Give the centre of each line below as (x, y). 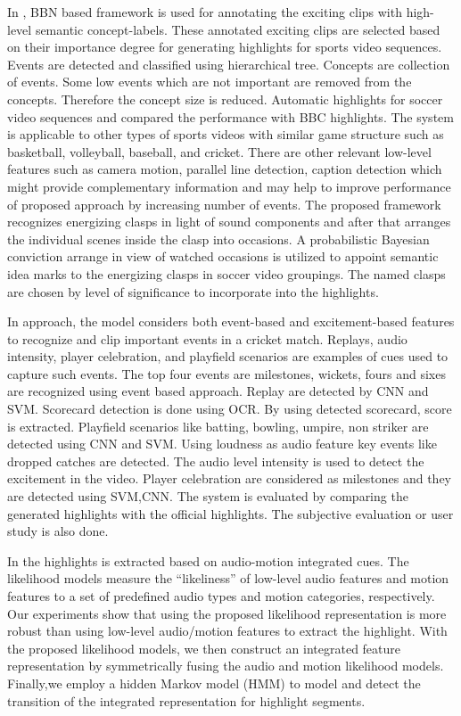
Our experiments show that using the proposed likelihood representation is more (227, 613)
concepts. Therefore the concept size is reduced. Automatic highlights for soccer (225, 99)
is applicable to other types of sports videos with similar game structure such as (226, 134)
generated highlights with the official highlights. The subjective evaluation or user (230, 513)
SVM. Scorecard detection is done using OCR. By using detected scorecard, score (230, 409)
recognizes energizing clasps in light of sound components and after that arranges (229, 222)
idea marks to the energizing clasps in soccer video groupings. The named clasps (226, 273)
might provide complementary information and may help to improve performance (229, 186)
